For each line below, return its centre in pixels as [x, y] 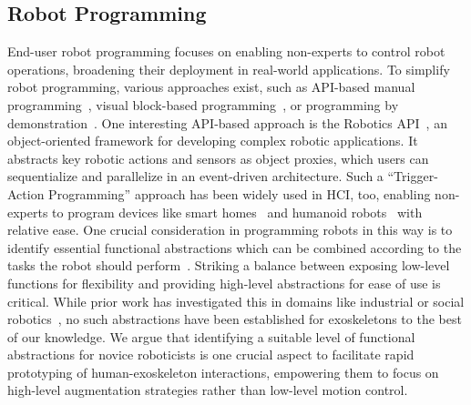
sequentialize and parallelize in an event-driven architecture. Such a [195, 176]
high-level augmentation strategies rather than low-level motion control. [208, 390]
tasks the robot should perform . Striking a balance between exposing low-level [229, 265]
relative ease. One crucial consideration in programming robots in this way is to [230, 230]
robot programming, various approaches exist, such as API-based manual [211, 87]
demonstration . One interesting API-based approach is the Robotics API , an [227, 122]
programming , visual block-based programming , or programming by [203, 104]
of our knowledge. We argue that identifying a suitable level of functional [211, 336]
